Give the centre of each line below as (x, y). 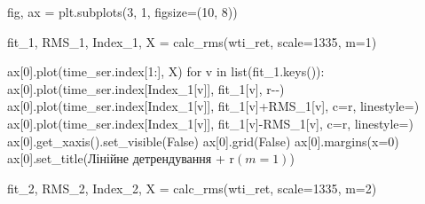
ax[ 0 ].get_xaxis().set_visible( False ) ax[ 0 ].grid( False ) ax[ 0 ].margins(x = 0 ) (203, 141)
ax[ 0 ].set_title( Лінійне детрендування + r (121, 158)
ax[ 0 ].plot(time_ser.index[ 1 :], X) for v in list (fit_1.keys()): (166, 71)
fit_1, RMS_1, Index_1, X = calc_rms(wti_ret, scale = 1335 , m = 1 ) (192, 41)
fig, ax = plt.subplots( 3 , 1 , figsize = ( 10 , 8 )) (122, 12)
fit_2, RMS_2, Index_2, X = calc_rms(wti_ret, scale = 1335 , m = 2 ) (192, 188)
